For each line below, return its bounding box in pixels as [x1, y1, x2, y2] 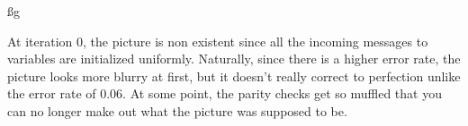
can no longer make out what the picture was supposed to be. [7, 101, 347, 120]
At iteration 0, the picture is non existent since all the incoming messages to [7, 31, 428, 50]
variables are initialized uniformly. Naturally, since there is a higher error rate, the [7, 49, 461, 68]
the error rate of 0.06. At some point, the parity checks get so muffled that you [7, 84, 442, 103]
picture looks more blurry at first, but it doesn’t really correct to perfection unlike [7, 66, 461, 85]
